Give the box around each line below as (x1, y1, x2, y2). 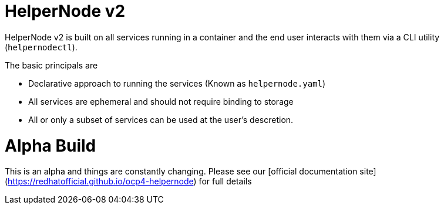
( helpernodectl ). (5, 42, 78, 52)
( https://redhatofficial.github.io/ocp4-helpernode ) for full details (5, 176, 252, 187)
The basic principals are (5, 60, 98, 70)
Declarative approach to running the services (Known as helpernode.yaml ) (28, 78, 326, 88)
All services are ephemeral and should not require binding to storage (28, 96, 294, 107)
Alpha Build (5, 135, 96, 156)
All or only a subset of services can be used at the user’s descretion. (28, 114, 294, 125)
